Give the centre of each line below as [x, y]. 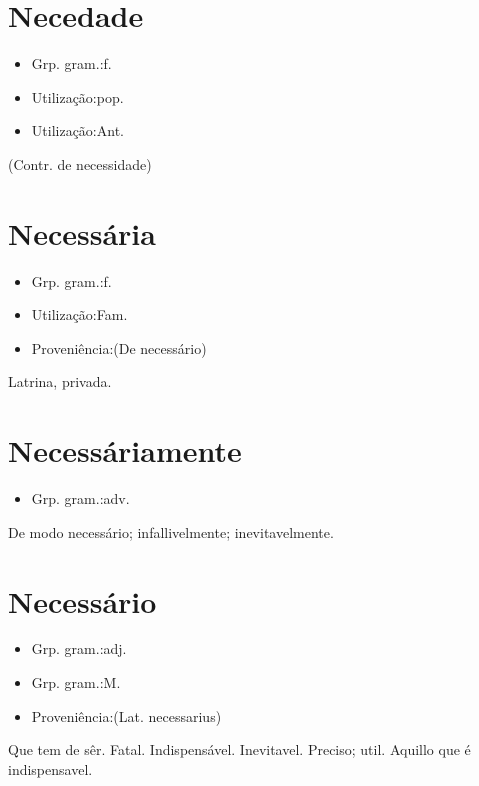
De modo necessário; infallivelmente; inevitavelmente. [171, 531]
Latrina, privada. [60, 381]
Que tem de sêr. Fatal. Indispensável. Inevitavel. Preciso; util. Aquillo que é [239, 749]
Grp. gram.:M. [76, 682]
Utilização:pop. [77, 96]
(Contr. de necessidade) [80, 163]
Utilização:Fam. [79, 314]
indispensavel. [50, 768]
